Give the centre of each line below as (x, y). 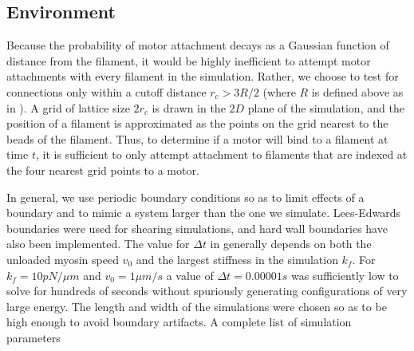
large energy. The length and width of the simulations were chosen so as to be (197, 306)
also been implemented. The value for (98, 244)
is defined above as (357, 91)
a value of (190, 275)
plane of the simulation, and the (326, 107)
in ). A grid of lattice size (68, 107)
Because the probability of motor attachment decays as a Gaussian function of (198, 45)
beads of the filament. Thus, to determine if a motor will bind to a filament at (197, 138)
